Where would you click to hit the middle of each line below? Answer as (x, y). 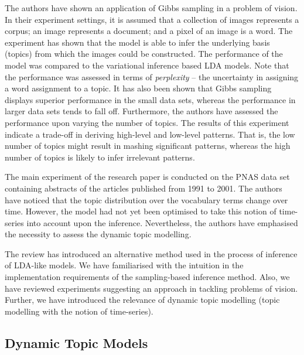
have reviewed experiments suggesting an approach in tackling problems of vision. (151, 288)
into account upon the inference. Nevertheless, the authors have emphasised (162, 222)
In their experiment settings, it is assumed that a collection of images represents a (152, 19)
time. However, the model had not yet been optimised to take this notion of (141, 211)
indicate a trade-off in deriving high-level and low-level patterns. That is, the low (150, 134)
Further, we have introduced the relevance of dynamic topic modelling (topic (142, 300)
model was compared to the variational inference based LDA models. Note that (147, 65)
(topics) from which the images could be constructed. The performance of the (144, 54)
